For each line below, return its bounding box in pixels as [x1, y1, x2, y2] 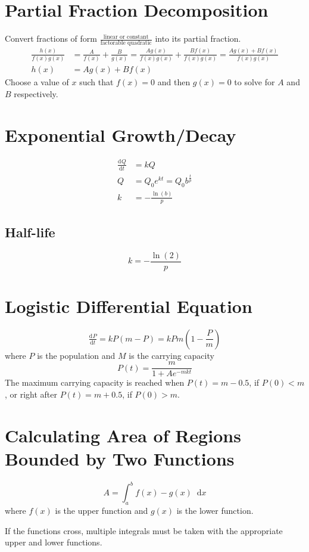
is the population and [37, 349, 116, 361]
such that [79, 76, 114, 88]
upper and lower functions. [5, 536, 102, 548]
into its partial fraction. [155, 32, 241, 45]
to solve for [234, 76, 275, 88]
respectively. [14, 87, 58, 100]
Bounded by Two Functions [5, 446, 235, 470]
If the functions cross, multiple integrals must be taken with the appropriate [5, 524, 283, 537]
